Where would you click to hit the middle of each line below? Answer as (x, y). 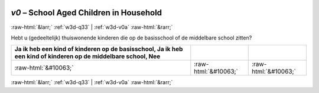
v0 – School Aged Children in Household (87, 13)
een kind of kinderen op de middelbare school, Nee (87, 57)
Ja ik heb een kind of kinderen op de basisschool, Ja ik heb (99, 49)
